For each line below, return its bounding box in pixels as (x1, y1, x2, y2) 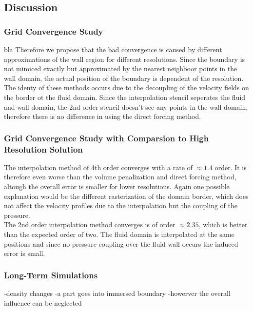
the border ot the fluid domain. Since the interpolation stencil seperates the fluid (4, 92, 246, 102)
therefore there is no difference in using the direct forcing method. (4, 111, 201, 121)
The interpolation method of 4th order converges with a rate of (4, 162, 193, 172)
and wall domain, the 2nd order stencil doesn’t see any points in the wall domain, (4, 101, 248, 112)
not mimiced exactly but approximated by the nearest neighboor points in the (4, 63, 237, 74)
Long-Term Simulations (4, 269, 98, 281)
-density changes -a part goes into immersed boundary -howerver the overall (4, 288, 231, 298)
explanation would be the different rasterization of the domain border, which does (4, 191, 249, 201)
